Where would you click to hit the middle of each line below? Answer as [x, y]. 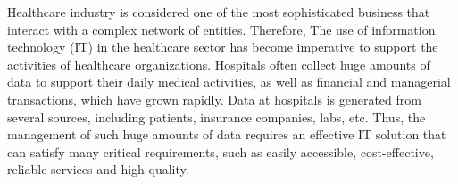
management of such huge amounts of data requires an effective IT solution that [227, 134]
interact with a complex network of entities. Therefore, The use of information [221, 29]
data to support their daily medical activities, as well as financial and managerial [229, 82]
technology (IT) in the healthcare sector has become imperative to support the [223, 47]
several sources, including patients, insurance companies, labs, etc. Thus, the [217, 117]
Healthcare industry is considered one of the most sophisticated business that [219, 12]
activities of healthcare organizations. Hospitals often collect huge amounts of [219, 64]
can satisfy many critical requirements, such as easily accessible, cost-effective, [221, 151]
